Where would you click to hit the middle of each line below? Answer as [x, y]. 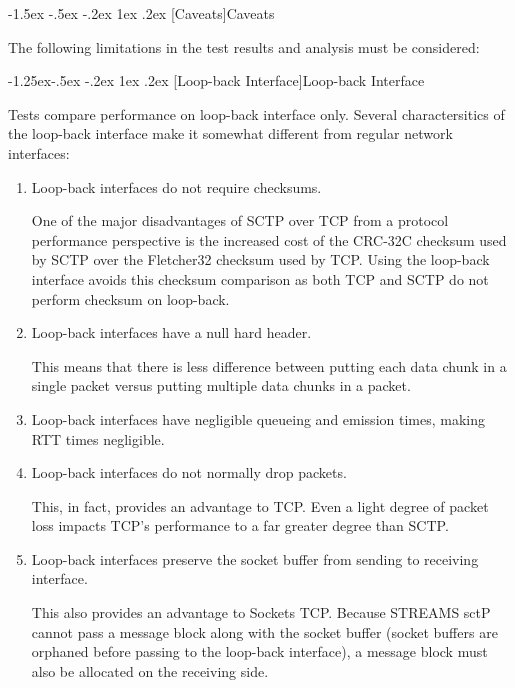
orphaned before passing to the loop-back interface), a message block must [259, 651]
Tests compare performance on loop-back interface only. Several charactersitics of [256, 113]
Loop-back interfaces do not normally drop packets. [189, 472]
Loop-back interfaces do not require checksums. [176, 186]
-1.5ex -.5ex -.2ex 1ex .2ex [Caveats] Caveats [141, 13]
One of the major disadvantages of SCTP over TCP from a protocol [240, 220]
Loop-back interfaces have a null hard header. [171, 332]
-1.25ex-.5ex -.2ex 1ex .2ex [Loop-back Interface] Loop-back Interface [216, 80]
